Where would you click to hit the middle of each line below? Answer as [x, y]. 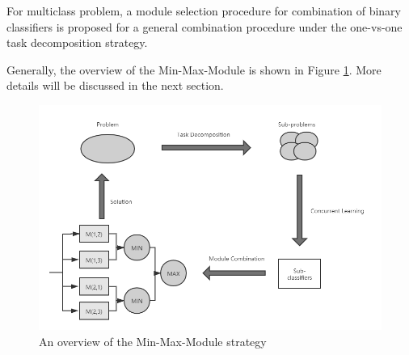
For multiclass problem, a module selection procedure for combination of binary [204, 11]
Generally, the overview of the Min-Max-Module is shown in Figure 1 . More [194, 69]
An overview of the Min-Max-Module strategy [153, 342]
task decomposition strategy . [77, 42]
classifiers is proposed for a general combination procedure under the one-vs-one [204, 26]
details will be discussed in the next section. [115, 85]
